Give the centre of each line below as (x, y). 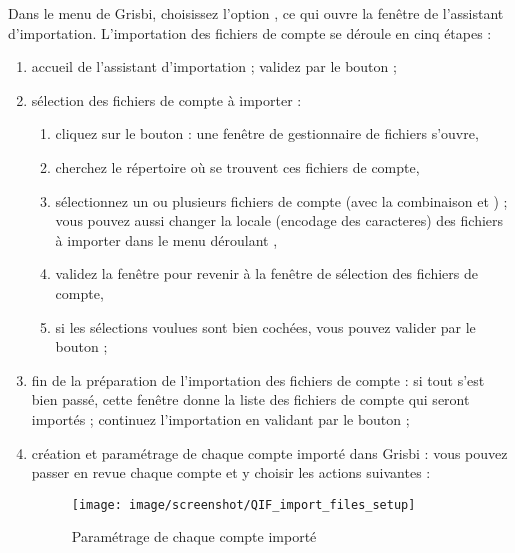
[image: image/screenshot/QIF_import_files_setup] (243, 504)
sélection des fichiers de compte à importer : (166, 99)
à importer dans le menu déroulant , (166, 239)
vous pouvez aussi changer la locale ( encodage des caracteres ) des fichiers (279, 220)
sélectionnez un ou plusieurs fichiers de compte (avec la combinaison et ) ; (281, 200)
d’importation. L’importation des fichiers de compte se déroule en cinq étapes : (250, 32)
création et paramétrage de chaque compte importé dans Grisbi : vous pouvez (269, 452)
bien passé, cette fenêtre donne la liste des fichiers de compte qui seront (250, 399)
